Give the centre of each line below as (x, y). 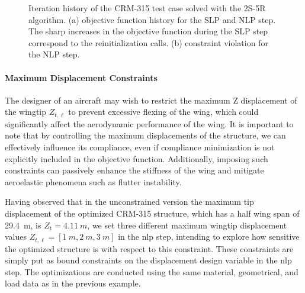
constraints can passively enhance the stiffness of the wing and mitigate (134, 170)
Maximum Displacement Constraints (81, 77)
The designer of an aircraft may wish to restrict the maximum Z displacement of (151, 100)
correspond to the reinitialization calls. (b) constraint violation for (148, 42)
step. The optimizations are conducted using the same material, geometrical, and (152, 271)
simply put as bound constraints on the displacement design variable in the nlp (148, 260)
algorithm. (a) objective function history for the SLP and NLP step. (152, 19)
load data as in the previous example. (73, 283)
